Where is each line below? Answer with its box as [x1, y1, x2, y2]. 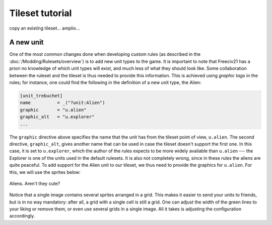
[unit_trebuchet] [20, 93, 63, 98]
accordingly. [9, 213, 35, 219]
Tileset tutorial [9, 8, 72, 19]
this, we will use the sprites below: [9, 169, 81, 175]
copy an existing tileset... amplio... [9, 25, 80, 31]
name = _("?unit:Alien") [20, 100, 105, 105]
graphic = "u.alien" [20, 107, 87, 113]
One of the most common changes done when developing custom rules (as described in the [9, 51, 201, 57]
